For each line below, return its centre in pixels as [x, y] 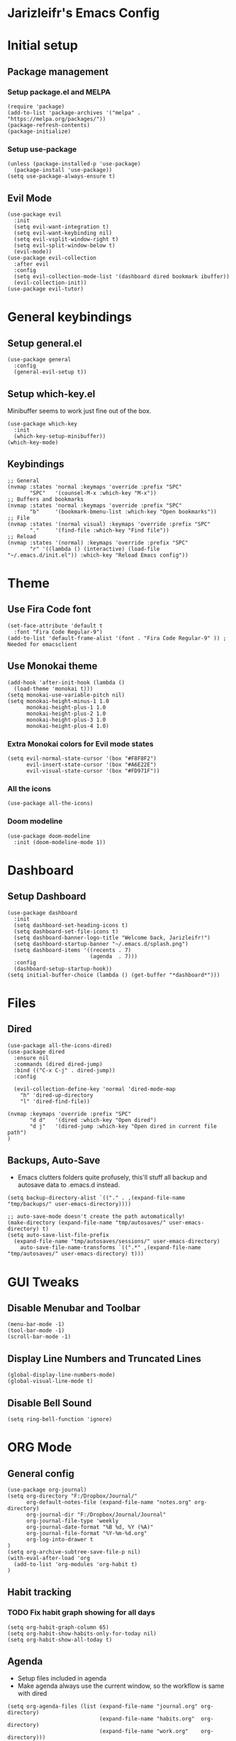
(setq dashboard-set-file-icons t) [66, 932]
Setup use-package [42, 149]
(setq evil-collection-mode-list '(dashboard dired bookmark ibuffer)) [122, 277]
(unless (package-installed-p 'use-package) [74, 164]
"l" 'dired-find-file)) [55, 1101]
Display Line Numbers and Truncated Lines [105, 1359]
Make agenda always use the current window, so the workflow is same [121, 1686]
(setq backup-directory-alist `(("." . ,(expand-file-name [96, 1198]
